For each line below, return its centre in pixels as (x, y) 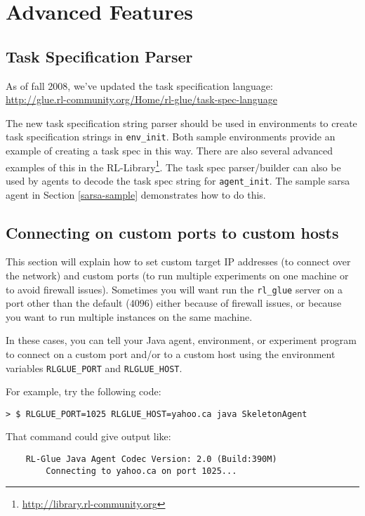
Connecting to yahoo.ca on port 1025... (141, 471)
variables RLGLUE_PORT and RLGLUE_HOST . (94, 368)
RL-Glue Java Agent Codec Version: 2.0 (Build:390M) (151, 459)
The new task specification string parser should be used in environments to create (181, 123)
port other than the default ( (68, 303)
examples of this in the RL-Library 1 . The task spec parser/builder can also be (173, 166)
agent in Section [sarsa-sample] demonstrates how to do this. (136, 194)
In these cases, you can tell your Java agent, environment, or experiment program (181, 340)
